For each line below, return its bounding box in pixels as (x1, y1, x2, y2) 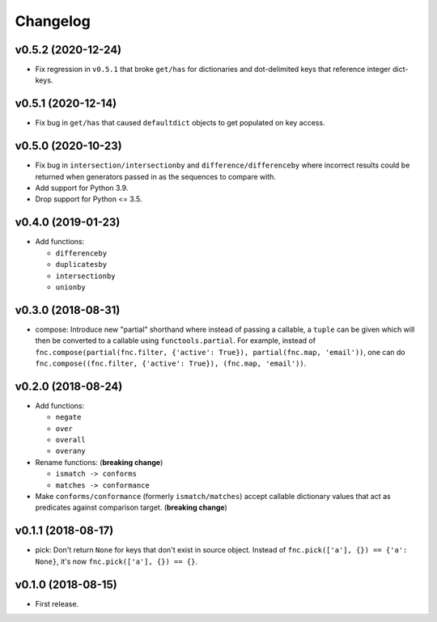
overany (55, 446, 87, 456)
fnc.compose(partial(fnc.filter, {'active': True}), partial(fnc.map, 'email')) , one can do (35, 347, 405, 357)
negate (55, 413, 82, 422)
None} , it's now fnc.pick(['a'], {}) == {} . (35, 556, 198, 566)
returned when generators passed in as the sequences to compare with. (35, 171, 277, 181)
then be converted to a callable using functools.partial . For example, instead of (35, 336, 316, 345)
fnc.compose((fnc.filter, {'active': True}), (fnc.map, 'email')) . (35, 358, 307, 368)
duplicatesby (55, 260, 108, 269)
